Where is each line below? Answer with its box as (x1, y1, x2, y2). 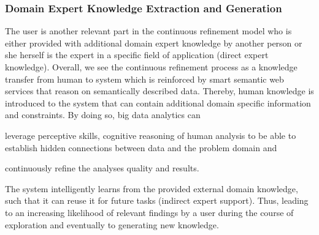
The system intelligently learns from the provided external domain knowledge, (5, 182, 298, 195)
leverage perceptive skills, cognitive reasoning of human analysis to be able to (5, 129, 296, 141)
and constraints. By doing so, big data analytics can (5, 108, 201, 121)
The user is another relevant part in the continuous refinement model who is (5, 24, 292, 37)
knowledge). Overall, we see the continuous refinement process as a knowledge (5, 61, 298, 73)
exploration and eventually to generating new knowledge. (5, 218, 219, 231)
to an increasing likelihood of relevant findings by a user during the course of (5, 206, 294, 218)
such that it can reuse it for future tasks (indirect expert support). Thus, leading (5, 194, 309, 207)
